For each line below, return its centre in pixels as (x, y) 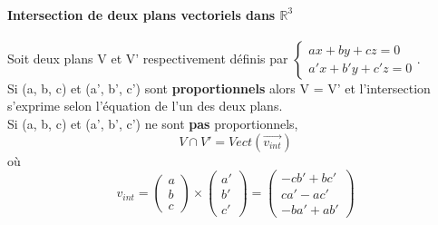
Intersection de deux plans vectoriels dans (141, 14)
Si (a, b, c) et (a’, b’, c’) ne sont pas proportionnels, (153, 123)
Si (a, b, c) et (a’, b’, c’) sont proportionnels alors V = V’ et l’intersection (219, 88)
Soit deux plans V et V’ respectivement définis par (148, 58)
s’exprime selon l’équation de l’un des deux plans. (145, 106)
